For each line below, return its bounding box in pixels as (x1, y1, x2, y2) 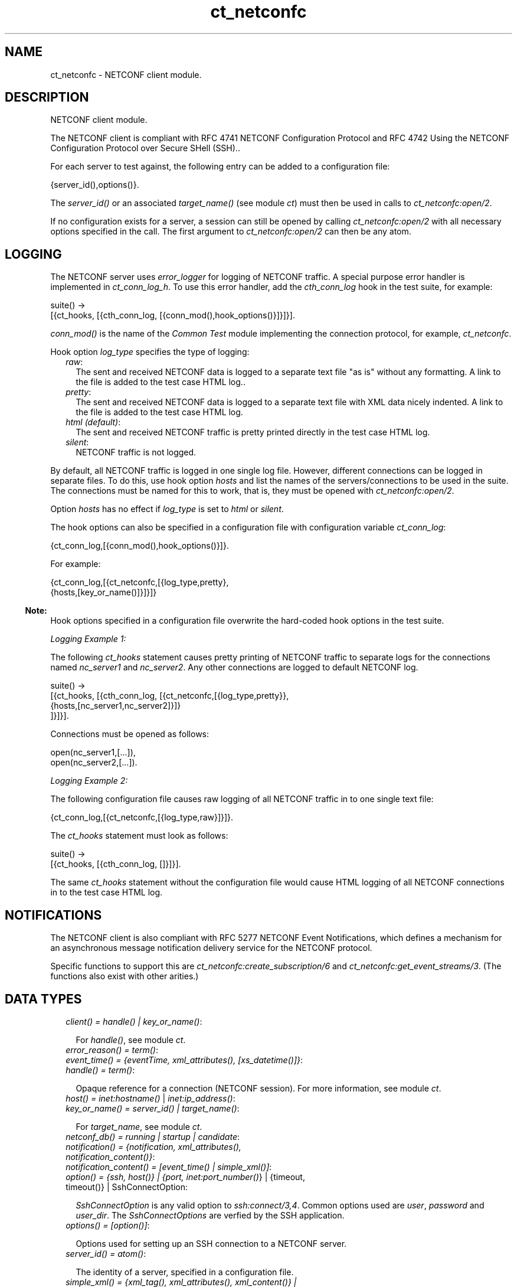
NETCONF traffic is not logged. (76, 447, 197, 458)
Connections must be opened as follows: (50, 729, 210, 739)
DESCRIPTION (5, 90, 89, 105)
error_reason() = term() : (66, 1044, 158, 1055)
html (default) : (66, 417, 121, 428)
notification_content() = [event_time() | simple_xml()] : (66, 1161, 272, 1172)
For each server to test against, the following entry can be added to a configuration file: (50, 161, 390, 172)
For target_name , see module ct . (76, 1121, 202, 1132)
